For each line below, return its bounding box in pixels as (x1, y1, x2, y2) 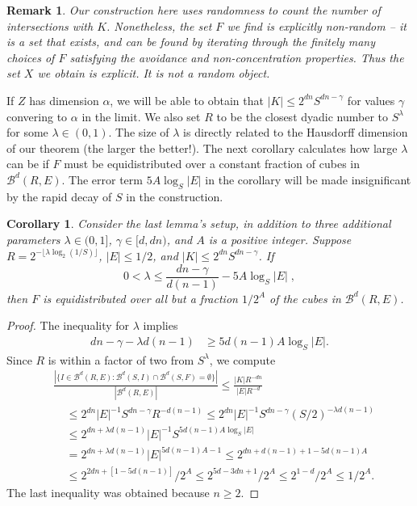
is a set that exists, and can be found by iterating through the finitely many (6, 33, 376, 50)
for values (347, 91, 395, 108)
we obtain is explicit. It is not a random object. (37, 65, 270, 82)
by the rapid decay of (6, 188, 112, 205)
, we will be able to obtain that (110, 91, 264, 108)
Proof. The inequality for (6, 317, 130, 334)
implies (143, 317, 178, 334)
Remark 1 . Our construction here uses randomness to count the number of (6, 2, 381, 18)
